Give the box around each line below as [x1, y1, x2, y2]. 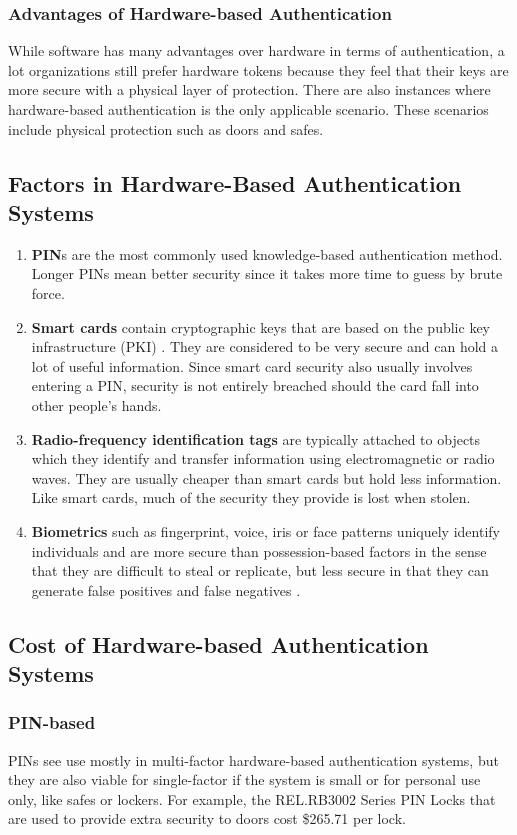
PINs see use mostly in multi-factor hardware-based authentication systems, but [8, 749, 499, 770]
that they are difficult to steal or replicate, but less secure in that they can [31, 560, 489, 581]
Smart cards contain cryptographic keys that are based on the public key [31, 316, 490, 337]
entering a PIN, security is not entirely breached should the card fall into [31, 375, 479, 396]
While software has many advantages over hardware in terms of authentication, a [8, 40, 505, 61]
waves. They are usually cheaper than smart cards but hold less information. [31, 467, 502, 488]
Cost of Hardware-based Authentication [8, 628, 429, 659]
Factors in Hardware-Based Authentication [8, 167, 462, 198]
